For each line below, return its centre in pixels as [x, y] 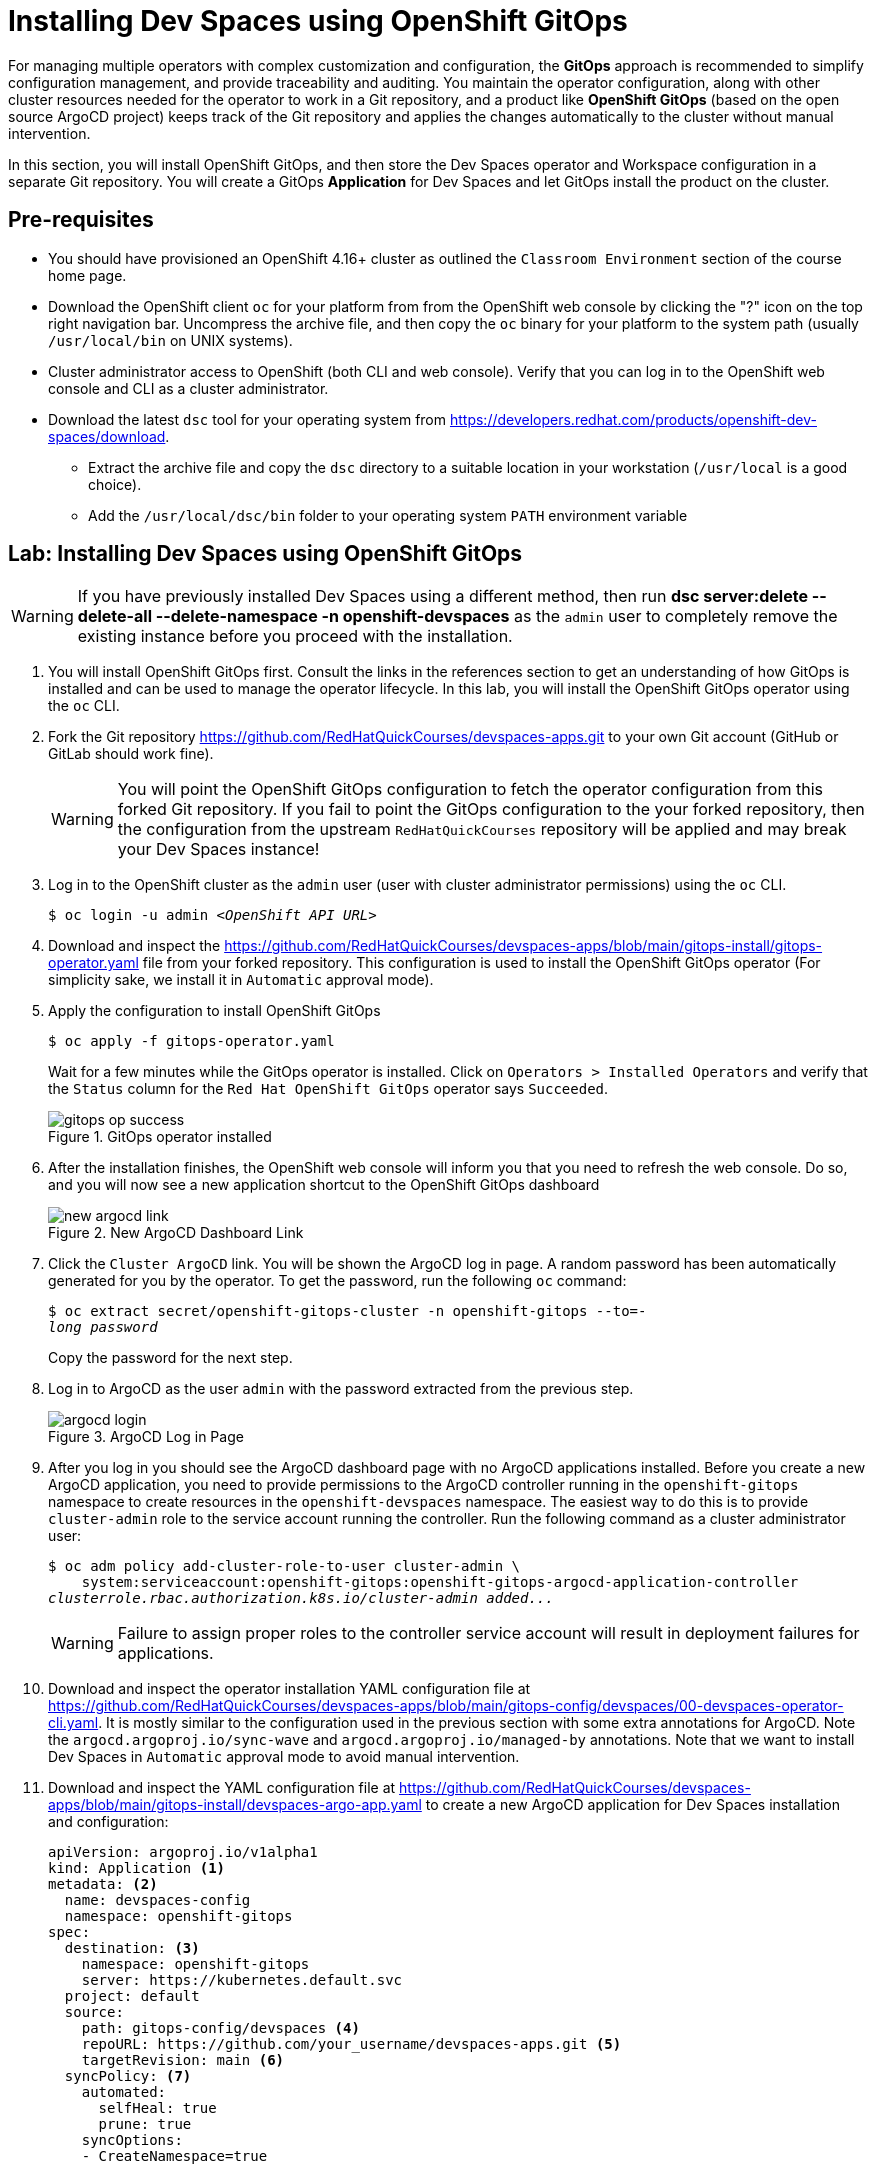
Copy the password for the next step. [170, 1358]
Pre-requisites [81, 220]
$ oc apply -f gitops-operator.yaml [191, 1041]
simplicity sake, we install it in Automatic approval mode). [241, 980]
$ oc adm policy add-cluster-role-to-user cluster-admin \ [284, 1566]
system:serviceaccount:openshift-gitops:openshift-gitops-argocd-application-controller [440, 1582]
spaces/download [107, 436]
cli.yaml [73, 1723]
